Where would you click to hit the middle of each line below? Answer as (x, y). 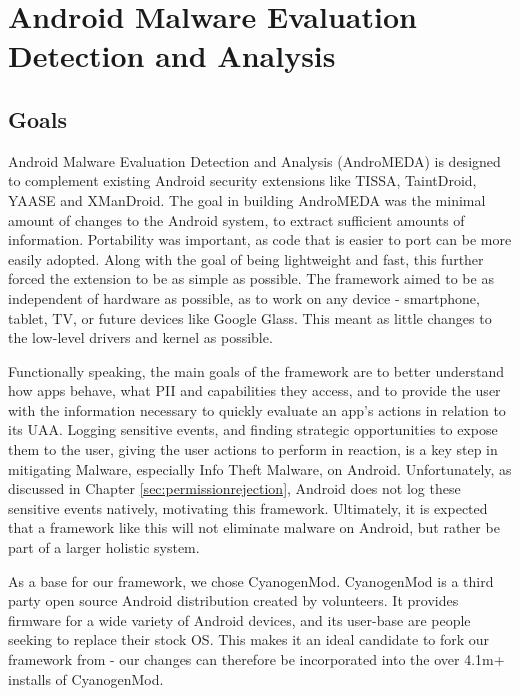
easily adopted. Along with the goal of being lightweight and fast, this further (246, 258)
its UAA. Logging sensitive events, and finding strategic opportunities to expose (253, 429)
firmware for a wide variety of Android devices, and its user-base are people (239, 619)
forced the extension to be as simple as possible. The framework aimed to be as (251, 278)
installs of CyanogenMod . (86, 678)
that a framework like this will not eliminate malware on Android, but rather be (254, 527)
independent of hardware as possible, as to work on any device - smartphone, (244, 297)
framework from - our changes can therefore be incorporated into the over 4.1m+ (256, 659)
